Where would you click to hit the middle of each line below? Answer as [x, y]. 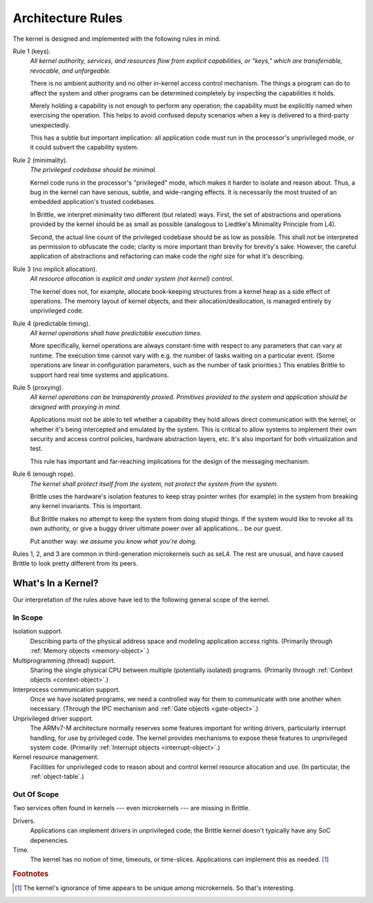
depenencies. [49, 840]
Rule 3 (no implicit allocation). [55, 269]
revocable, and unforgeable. [70, 71]
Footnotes [31, 874]
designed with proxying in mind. [76, 407]
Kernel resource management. [56, 757]
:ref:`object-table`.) [57, 776]
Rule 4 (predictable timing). [51, 323]
